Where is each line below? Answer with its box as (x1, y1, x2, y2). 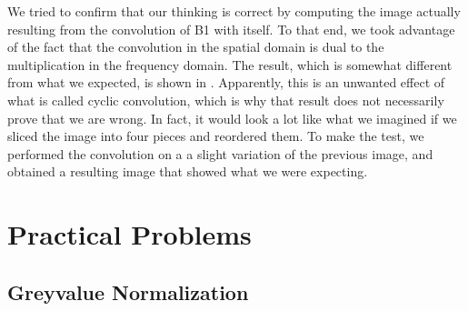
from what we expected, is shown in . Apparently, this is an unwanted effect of (7, 73, 445, 92)
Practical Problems (7, 216, 252, 253)
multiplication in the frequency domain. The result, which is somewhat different (7, 55, 453, 74)
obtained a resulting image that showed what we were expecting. (7, 162, 368, 181)
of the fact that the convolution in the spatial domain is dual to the (7, 37, 384, 56)
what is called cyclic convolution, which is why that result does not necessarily (7, 90, 444, 109)
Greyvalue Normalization (7, 277, 249, 306)
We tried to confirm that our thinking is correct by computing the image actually (7, 2, 461, 20)
